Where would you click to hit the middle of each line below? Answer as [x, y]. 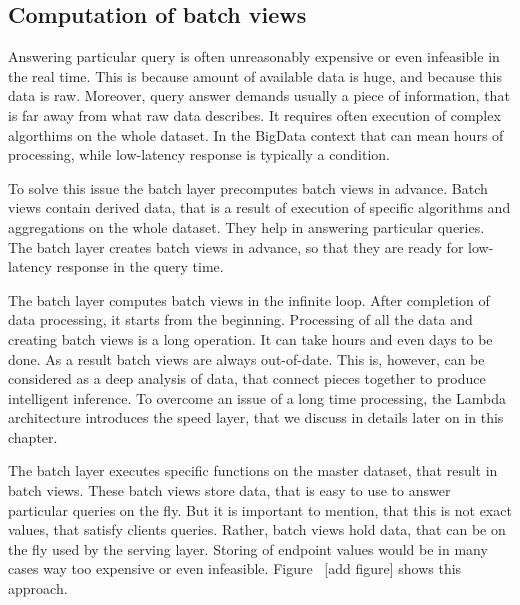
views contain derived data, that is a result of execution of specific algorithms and [259, 207]
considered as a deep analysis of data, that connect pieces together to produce [247, 378]
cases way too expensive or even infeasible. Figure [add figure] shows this [235, 568]
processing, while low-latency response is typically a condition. [199, 154]
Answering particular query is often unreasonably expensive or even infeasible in [254, 56]
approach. [38, 588]
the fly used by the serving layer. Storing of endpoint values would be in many [248, 548]
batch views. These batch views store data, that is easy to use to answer [229, 490]
